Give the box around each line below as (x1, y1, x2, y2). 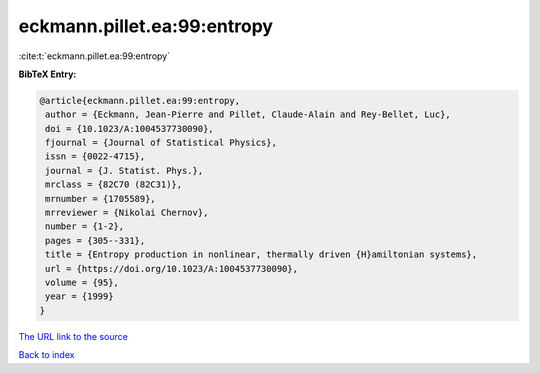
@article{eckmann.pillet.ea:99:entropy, (39, 95, 240, 106)
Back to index (18, 349, 75, 361)
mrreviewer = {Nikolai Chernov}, (45, 207, 209, 219)
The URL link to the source (18, 330, 129, 342)
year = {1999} (45, 291, 114, 302)
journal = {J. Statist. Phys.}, (45, 165, 204, 176)
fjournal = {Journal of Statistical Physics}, (45, 137, 277, 149)
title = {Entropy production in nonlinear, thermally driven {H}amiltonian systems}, (45, 249, 478, 260)
